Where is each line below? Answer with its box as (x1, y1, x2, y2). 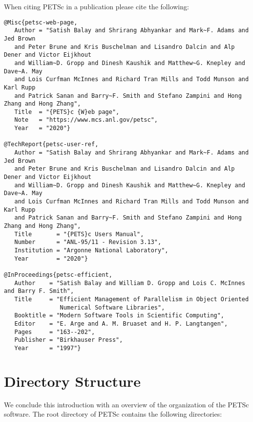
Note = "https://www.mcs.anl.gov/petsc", (14, 116, 158, 124)
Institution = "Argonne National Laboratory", (14, 246, 169, 254)
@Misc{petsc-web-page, (4, 19, 78, 26)
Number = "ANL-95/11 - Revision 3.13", (14, 239, 162, 246)
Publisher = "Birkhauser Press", (14, 336, 123, 344)
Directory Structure (4, 371, 141, 391)
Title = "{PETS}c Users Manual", (14, 230, 144, 238)
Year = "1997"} (14, 344, 81, 352)
